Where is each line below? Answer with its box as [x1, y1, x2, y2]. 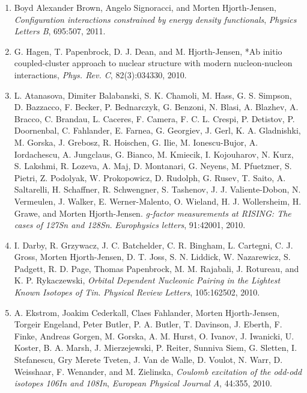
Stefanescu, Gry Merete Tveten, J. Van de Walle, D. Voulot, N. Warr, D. [14, 353, 283, 366]
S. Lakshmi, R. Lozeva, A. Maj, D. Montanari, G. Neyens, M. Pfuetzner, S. [14, 159, 292, 172]
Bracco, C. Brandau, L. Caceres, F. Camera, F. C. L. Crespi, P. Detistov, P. [14, 112, 295, 125]
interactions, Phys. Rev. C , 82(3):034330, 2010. [14, 68, 187, 81]
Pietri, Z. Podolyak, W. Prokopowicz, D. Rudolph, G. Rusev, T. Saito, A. [14, 171, 286, 184]
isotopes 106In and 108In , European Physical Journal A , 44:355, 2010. [14, 377, 272, 389]
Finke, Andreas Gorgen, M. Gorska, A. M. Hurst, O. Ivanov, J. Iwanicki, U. [14, 329, 294, 342]
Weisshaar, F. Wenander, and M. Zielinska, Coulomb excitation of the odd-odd [14, 365, 302, 377]
